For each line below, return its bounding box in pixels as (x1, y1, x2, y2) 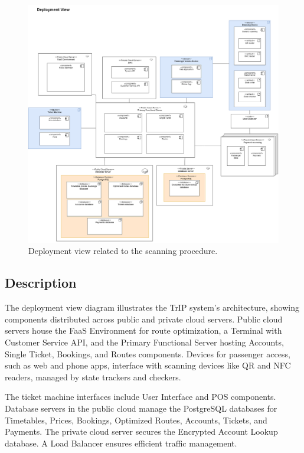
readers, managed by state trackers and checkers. (5, 370, 181, 383)
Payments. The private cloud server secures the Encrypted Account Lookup (5, 425, 278, 438)
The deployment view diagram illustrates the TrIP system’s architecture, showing (5, 301, 299, 314)
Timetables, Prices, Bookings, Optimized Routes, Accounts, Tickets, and (5, 413, 267, 426)
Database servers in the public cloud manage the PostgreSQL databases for (5, 402, 277, 415)
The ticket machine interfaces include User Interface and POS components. (5, 390, 276, 403)
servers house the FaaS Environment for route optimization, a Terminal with (5, 324, 282, 337)
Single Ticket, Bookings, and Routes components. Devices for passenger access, (5, 347, 290, 360)
